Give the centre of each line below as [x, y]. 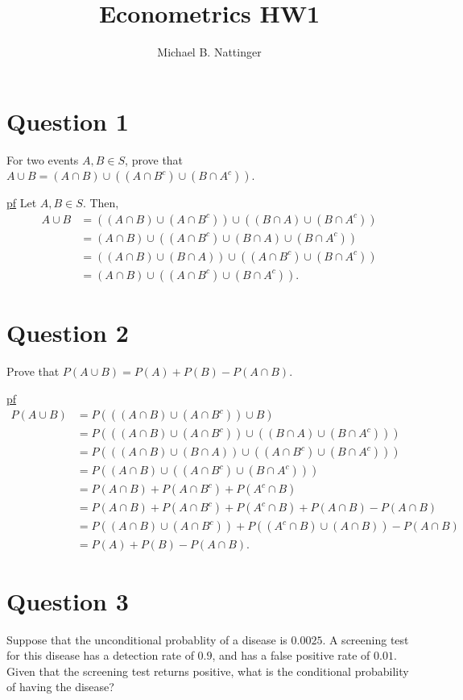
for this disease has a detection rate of [100, 655]
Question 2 [68, 333]
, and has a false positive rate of [291, 655]
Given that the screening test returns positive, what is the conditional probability [208, 671]
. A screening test [366, 639]
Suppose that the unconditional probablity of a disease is [147, 639]
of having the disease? [60, 687]
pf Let [22, 203]
